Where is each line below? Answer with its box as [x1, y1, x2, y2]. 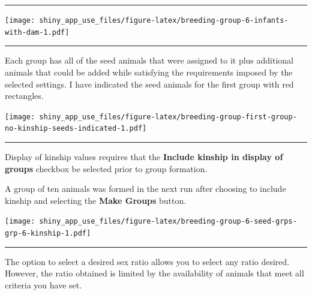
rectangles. [5, 89, 44, 102]
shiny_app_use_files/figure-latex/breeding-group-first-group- [39, 112, 297, 121]
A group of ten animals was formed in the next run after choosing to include [5, 182, 286, 195]
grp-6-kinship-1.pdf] [5, 229, 91, 238]
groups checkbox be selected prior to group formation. [5, 162, 208, 174]
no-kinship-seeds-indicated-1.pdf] [5, 124, 147, 133]
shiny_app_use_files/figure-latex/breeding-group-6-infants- [39, 16, 289, 25]
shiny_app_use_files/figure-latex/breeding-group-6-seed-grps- [39, 217, 297, 226]
